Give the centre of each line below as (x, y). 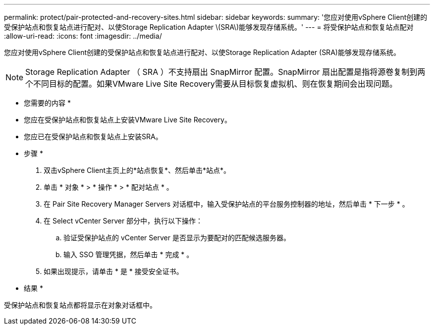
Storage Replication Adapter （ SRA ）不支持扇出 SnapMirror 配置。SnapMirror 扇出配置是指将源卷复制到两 (225, 72)
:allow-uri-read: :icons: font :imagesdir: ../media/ (83, 36)
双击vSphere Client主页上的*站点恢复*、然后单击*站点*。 (137, 170)
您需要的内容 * (47, 103)
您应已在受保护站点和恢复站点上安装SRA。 (93, 137)
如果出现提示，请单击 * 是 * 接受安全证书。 (113, 271)
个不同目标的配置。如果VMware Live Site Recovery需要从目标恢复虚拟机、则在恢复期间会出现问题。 (211, 84)
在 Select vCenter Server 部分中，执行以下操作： (123, 221)
